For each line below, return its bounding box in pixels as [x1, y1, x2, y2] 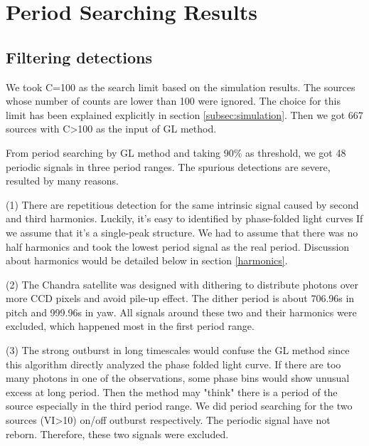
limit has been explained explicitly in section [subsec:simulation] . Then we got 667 [6, 107, 363, 122]
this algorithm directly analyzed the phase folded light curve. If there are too [6, 356, 341, 371]
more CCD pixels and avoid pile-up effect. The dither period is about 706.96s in [6, 291, 355, 306]
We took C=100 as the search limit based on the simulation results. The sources [6, 79, 355, 94]
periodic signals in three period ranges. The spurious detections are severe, [6, 159, 331, 174]
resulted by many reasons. [6, 173, 119, 188]
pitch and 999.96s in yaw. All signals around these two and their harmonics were [6, 304, 357, 319]
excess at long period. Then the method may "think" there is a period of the [6, 384, 338, 399]
